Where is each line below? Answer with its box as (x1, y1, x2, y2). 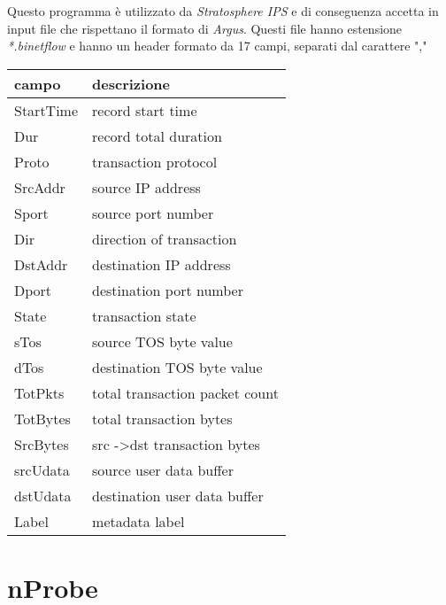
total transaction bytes (92, 407, 233, 429)
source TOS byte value (92, 330, 233, 352)
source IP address (92, 176, 201, 198)
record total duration (92, 125, 222, 146)
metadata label (92, 510, 185, 531)
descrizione (92, 73, 170, 94)
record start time (92, 99, 197, 120)
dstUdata (14, 485, 72, 506)
